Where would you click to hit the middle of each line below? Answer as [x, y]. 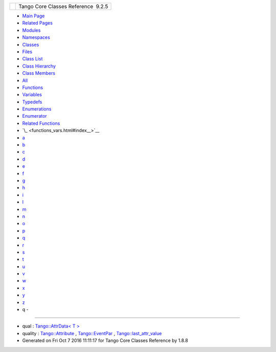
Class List [32, 59]
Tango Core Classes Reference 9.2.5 [63, 6]
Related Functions [41, 123]
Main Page [33, 16]
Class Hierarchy [39, 66]
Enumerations [37, 109]
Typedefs [32, 102]
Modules [31, 30]
